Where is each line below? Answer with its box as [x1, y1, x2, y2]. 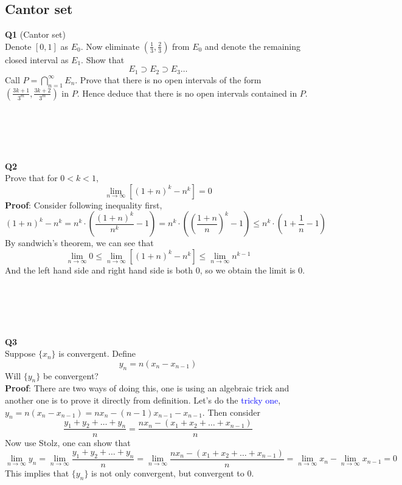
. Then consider [202, 405, 260, 418]
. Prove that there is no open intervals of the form [75, 73, 262, 86]
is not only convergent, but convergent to [91, 467, 244, 480]
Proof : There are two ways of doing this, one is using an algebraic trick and [5, 382, 289, 394]
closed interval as [5, 53, 69, 66]
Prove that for [5, 171, 58, 184]
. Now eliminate [80, 40, 140, 52]
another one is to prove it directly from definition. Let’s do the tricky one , [5, 393, 281, 406]
